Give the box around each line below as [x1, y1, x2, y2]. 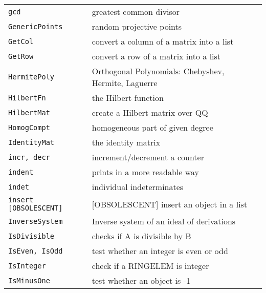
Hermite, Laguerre [92, 77, 158, 89]
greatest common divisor [92, 6, 180, 17]
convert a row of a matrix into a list [92, 50, 221, 62]
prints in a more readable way [92, 166, 199, 178]
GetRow [8, 52, 34, 60]
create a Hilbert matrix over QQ [92, 107, 208, 118]
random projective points [92, 20, 182, 32]
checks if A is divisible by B [92, 230, 191, 242]
